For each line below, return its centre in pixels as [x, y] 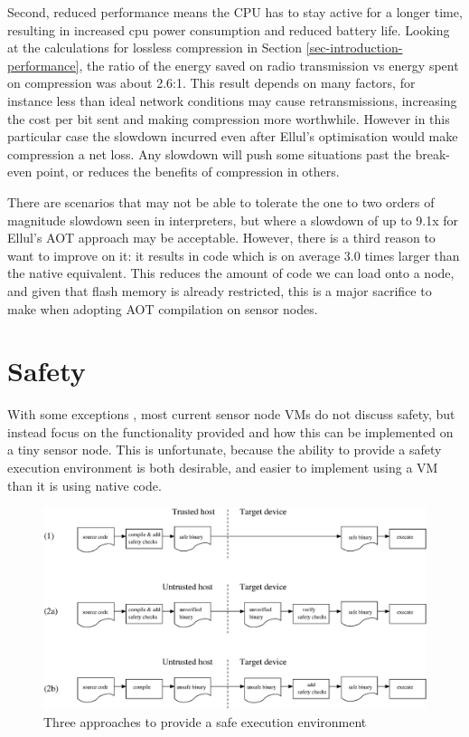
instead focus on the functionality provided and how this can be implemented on [230, 431]
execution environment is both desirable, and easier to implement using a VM [223, 467]
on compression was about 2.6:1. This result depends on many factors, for [211, 83]
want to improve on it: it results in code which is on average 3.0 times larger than [234, 255]
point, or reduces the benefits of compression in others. [188, 172]
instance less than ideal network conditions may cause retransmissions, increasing [232, 100]
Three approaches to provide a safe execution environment [205, 721]
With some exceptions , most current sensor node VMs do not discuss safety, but [231, 414]
